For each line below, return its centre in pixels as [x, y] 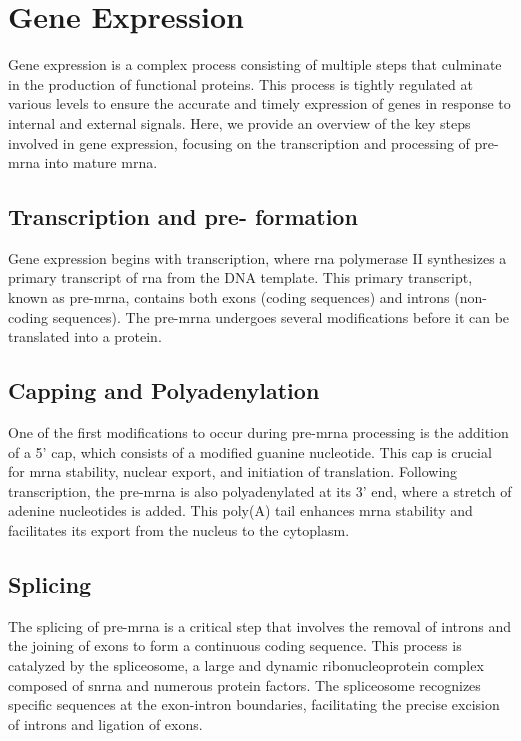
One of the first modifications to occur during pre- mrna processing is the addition [258, 432]
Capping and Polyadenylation [164, 390]
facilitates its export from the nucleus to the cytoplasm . [179, 530]
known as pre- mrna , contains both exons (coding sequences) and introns [229, 297]
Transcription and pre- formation [183, 216]
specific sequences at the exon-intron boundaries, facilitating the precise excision [254, 704]
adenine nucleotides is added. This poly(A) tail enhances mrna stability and [240, 510]
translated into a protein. [85, 336]
